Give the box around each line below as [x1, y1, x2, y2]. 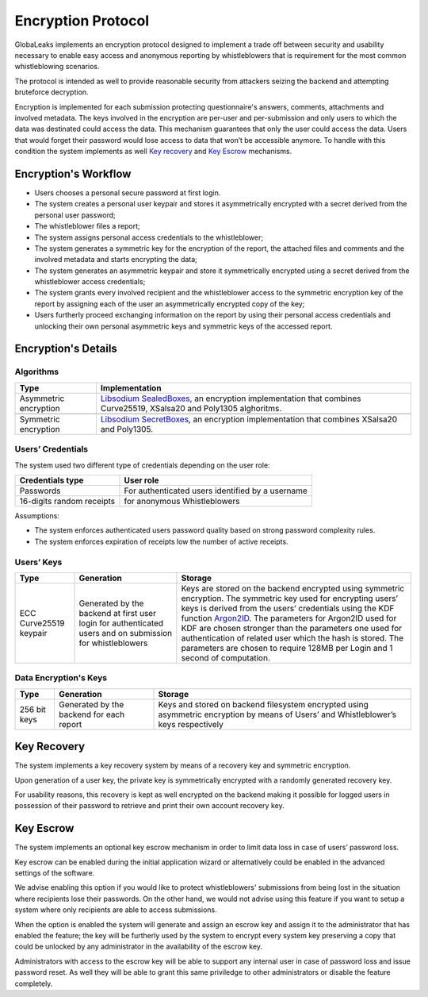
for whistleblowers [78, 637, 148, 649]
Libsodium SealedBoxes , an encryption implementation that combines [100, 393, 361, 404]
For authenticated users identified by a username [124, 485, 308, 496]
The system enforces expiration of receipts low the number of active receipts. [34, 537, 289, 546]
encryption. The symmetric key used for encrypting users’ [181, 592, 399, 603]
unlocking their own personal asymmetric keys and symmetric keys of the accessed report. [34, 321, 333, 331]
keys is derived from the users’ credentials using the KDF [181, 602, 395, 614]
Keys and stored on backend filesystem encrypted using [158, 699, 369, 710]
